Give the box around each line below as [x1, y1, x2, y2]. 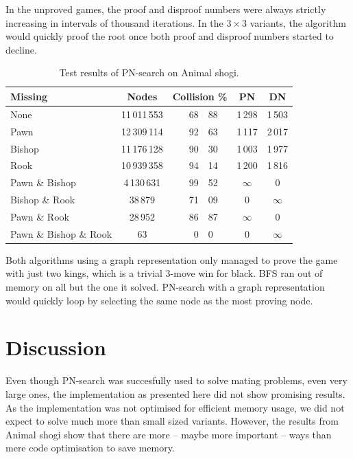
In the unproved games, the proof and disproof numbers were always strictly [5, 2, 326, 16]
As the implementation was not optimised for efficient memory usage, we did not [5, 400, 345, 414]
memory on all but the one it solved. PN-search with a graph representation [5, 280, 325, 293]
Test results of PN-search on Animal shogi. [59, 65, 239, 80]
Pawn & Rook [10, 209, 69, 223]
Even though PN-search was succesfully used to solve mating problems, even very [5, 373, 348, 388]
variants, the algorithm [249, 15, 346, 30]
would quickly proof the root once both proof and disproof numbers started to [5, 29, 334, 43]
